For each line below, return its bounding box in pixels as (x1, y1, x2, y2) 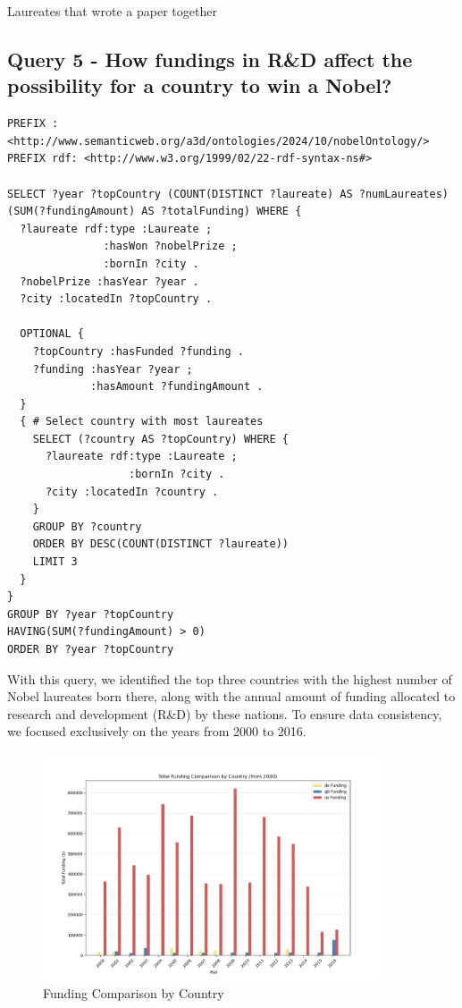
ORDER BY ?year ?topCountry (7, 643, 174, 656)
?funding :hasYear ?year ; (32, 362, 193, 376)
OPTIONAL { (20, 327, 84, 341)
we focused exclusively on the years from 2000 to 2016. (7, 722, 307, 741)
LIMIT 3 (32, 555, 78, 569)
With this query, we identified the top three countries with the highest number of (7, 669, 452, 688)
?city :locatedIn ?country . (45, 485, 219, 498)
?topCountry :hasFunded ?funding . (32, 344, 244, 358)
